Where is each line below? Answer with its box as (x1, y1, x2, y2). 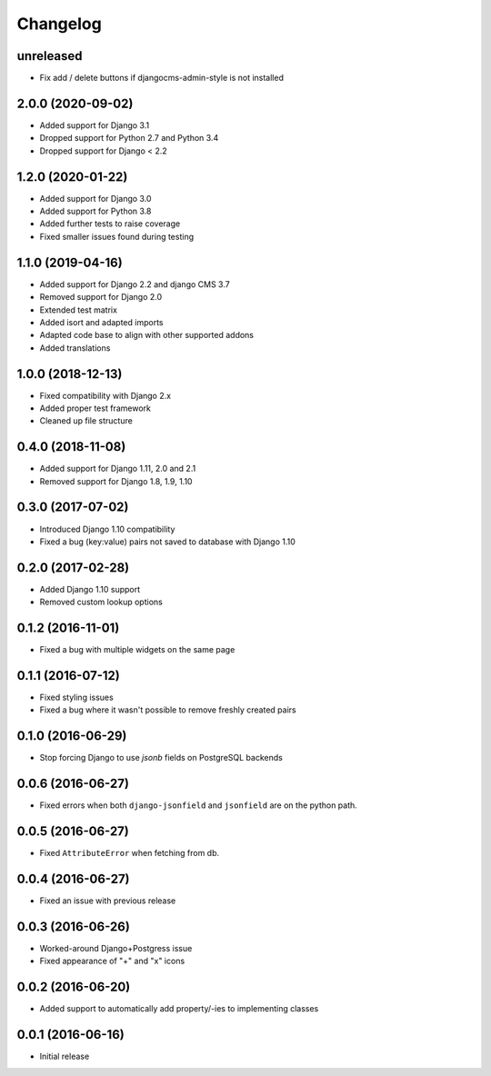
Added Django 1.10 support (39, 583, 141, 594)
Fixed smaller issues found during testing (39, 231, 195, 242)
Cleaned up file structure (39, 415, 134, 426)
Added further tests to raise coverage (39, 218, 181, 229)
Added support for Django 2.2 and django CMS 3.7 (39, 278, 231, 290)
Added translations (39, 342, 111, 354)
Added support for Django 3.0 (39, 193, 152, 204)
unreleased (16, 48, 83, 64)
